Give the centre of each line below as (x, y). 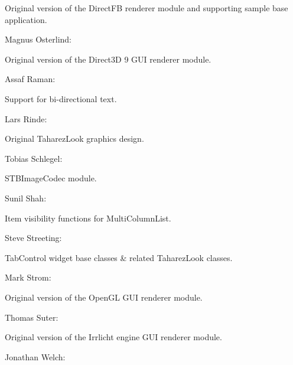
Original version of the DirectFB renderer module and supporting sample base (146, 8)
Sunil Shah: (26, 198)
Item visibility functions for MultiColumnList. (88, 218)
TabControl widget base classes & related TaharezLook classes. (119, 257)
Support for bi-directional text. (61, 98)
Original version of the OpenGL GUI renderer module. (104, 297)
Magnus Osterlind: (38, 39)
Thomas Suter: (32, 317)
